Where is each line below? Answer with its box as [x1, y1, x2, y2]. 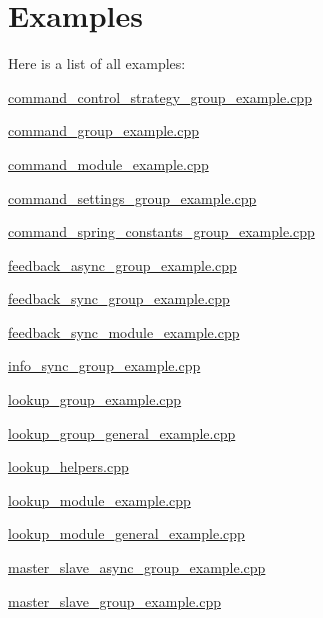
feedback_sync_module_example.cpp [8, 321, 240, 342]
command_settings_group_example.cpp [8, 187, 257, 208]
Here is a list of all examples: [8, 53, 186, 74]
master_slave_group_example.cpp [8, 590, 221, 611]
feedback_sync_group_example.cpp [8, 288, 230, 309]
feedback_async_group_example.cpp [8, 254, 237, 275]
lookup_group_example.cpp [8, 389, 182, 410]
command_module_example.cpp [8, 153, 209, 174]
